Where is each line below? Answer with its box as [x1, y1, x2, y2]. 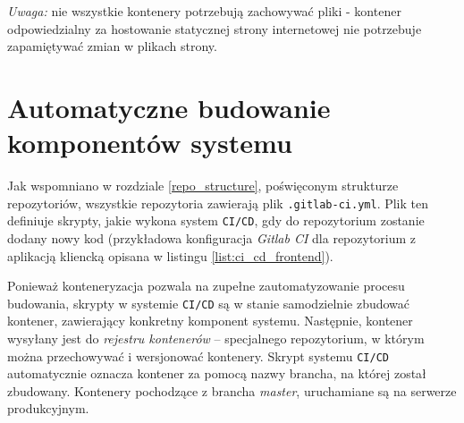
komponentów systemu [7, 124, 292, 161]
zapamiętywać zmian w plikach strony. [7, 37, 217, 55]
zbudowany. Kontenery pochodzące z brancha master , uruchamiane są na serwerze [7, 381, 457, 400]
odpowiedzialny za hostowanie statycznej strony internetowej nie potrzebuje [7, 19, 422, 38]
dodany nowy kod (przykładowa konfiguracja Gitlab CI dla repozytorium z [7, 229, 417, 247]
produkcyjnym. [7, 399, 89, 418]
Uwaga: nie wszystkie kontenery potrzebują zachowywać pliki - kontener [7, 2, 401, 20]
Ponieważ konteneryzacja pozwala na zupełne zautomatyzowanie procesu [7, 276, 405, 295]
